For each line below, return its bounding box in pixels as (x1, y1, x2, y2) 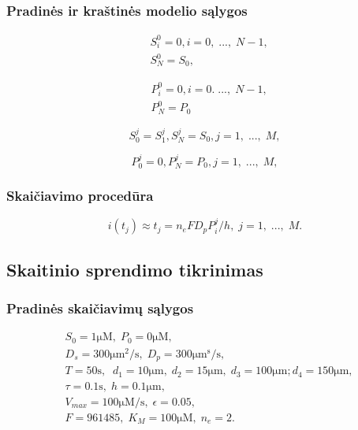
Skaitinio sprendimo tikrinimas (6, 257, 263, 281)
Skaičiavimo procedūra (6, 186, 154, 206)
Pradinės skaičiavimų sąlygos (6, 298, 194, 317)
